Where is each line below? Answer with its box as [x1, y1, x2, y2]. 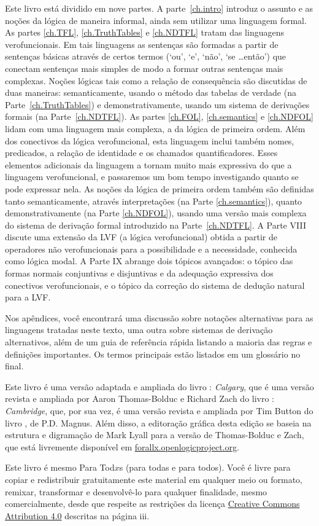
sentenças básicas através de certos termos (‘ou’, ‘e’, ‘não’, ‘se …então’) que [5, 50, 286, 63]
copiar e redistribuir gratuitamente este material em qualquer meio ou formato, [5, 473, 303, 485]
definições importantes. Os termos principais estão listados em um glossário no [5, 347, 301, 360]
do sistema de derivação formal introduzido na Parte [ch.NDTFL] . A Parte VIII [5, 218, 306, 231]
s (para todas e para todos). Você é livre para [119, 461, 291, 474]
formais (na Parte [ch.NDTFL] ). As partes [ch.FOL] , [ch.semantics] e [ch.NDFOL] [5, 110, 313, 123]
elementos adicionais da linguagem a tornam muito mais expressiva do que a [5, 158, 292, 171]
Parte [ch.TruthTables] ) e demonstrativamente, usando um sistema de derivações [5, 98, 310, 111]
